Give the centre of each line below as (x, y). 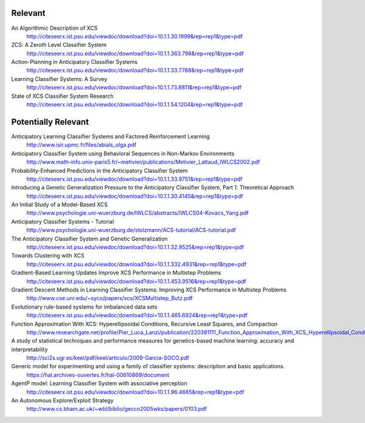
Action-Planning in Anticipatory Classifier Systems (75, 62)
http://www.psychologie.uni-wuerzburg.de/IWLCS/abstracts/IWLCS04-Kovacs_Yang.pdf (137, 213)
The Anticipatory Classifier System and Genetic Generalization (89, 239)
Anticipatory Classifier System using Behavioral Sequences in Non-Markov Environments (123, 153)
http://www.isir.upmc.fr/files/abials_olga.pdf (82, 145)
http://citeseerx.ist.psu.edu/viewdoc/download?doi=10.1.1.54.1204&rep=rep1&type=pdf (135, 105)
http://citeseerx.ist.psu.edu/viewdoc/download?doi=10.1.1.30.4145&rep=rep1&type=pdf (135, 196)
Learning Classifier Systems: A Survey (59, 79)
